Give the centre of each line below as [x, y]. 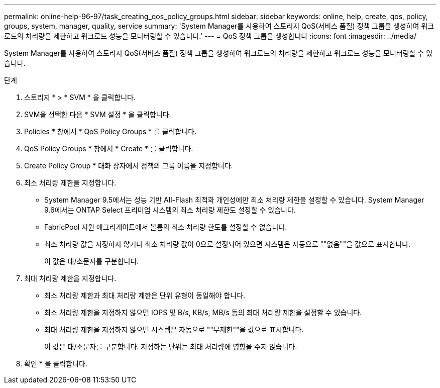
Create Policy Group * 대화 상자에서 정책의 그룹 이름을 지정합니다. [129, 166]
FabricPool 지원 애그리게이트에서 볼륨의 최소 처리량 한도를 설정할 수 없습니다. [166, 227]
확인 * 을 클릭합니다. [56, 364]
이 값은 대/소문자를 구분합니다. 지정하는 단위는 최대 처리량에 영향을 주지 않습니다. [171, 347]
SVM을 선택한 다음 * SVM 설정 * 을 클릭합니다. [98, 114]
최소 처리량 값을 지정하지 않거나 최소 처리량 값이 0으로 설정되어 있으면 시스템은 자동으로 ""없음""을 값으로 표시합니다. [228, 244]
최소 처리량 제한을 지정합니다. [70, 183]
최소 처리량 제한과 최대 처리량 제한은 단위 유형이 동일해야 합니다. [145, 295]
